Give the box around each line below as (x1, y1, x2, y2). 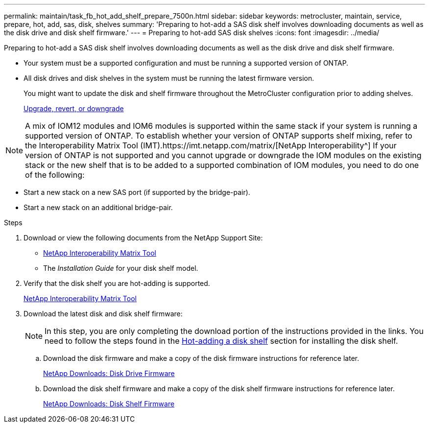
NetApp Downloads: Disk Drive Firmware (43, 369, 175, 378)
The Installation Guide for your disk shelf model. (43, 264, 198, 272)
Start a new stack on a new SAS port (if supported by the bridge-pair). (24, 188, 250, 196)
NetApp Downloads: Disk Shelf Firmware (43, 400, 175, 408)
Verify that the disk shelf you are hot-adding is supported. (24, 279, 210, 287)
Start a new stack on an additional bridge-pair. (24, 203, 173, 212)
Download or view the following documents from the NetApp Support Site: (24, 234, 263, 242)
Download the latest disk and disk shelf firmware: (24, 309, 183, 318)
